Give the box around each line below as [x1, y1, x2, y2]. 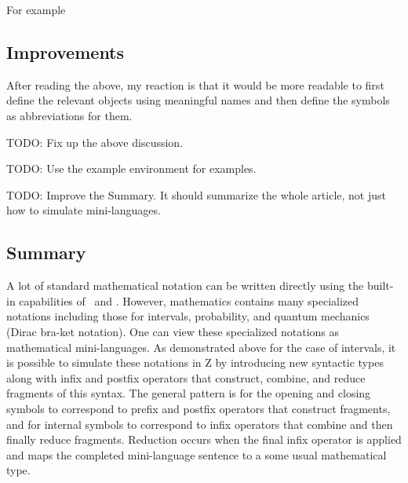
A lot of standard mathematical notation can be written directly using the [6, 277, 364, 294]
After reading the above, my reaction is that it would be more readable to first [6, 76, 384, 93]
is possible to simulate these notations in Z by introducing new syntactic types [6, 354, 384, 371]
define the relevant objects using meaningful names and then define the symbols [6, 92, 390, 108]
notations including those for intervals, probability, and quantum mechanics [6, 308, 370, 324]
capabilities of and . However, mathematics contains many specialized [19, 292, 359, 309]
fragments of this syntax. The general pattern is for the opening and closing [6, 385, 371, 401]
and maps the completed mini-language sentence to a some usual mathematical [6, 446, 387, 463]
